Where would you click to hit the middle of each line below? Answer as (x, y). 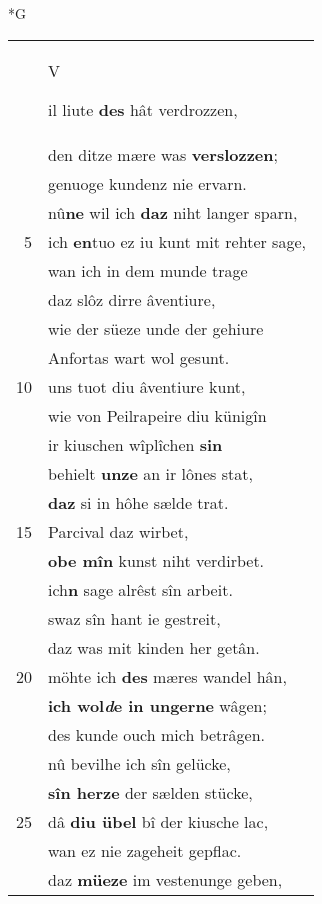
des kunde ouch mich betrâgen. (157, 734)
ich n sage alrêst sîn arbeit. (140, 589)
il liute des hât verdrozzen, (143, 109)
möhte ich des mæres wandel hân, (167, 676)
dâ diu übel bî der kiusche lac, (158, 821)
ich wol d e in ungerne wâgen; (157, 705)
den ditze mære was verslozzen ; (163, 154)
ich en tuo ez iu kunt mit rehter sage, (177, 241)
